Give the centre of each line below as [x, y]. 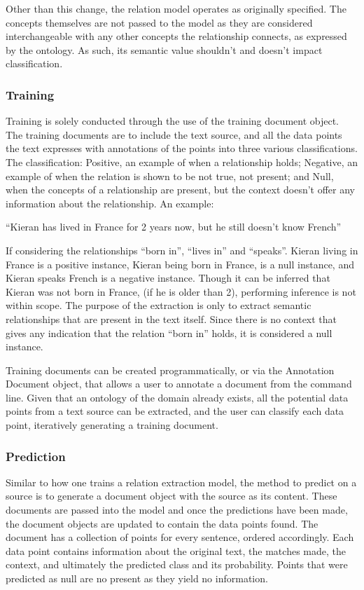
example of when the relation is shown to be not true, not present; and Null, [170, 176]
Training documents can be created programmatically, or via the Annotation [170, 370]
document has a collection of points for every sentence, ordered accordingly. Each [180, 537]
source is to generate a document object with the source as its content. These [171, 496]
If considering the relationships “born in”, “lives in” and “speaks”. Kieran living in [182, 250]
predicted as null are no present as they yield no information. [137, 578]
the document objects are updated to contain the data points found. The [162, 523]
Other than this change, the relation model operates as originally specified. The [176, 8]
